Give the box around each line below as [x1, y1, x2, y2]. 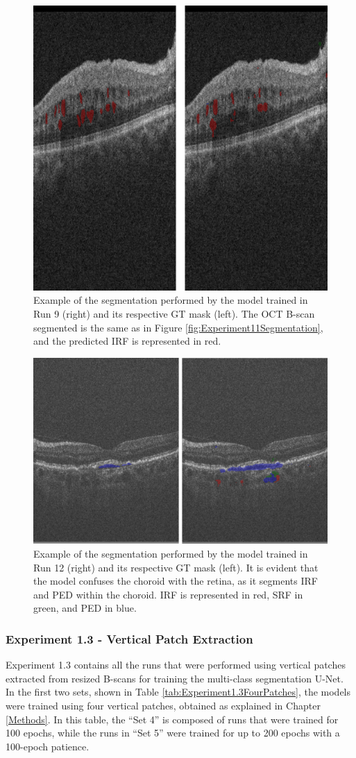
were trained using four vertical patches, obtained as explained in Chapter [6, 698, 321, 712]
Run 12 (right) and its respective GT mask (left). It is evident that [33, 560, 319, 574]
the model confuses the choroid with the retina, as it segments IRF [33, 574, 318, 588]
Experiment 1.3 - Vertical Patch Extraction [6, 630, 253, 647]
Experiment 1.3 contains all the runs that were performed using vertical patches [6, 657, 346, 672]
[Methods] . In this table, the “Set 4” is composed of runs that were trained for [6, 712, 339, 726]
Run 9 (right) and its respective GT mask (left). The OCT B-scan [33, 306, 315, 320]
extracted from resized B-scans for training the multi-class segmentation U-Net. [6, 671, 344, 685]
